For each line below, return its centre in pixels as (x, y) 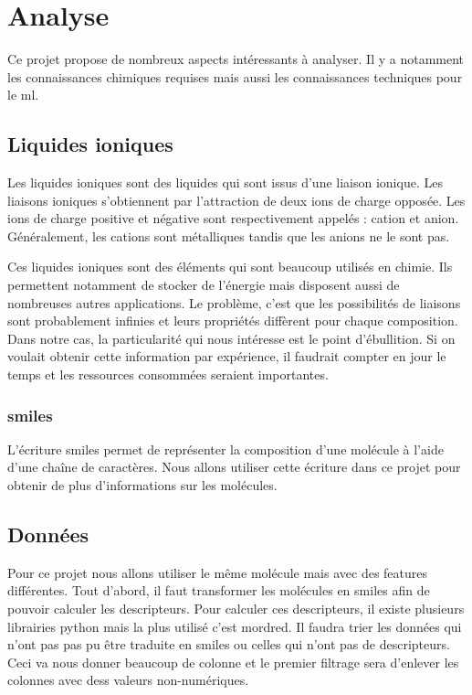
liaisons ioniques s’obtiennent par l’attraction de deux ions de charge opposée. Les (236, 200)
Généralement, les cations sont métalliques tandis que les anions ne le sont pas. (229, 235)
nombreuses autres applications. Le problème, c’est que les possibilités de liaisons (234, 302)
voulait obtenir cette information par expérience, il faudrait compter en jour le (227, 356)
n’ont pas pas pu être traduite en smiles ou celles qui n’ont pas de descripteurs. (229, 644)
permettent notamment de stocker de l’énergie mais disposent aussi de (204, 285)
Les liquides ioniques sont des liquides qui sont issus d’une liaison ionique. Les (225, 182)
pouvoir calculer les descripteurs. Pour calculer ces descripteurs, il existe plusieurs (236, 609)
